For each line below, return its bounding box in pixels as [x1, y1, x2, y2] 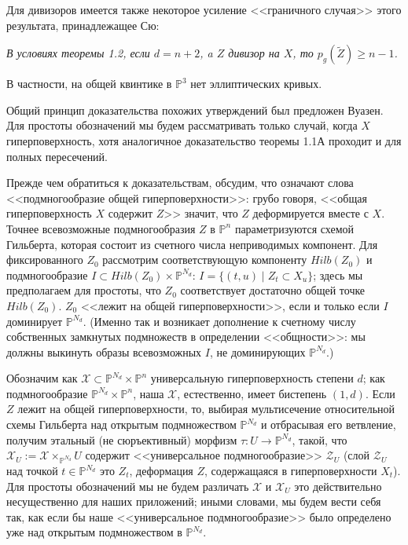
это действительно [294, 477, 382, 494]
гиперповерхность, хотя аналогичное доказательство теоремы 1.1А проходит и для [6, 132, 402, 148]
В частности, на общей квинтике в [6, 75, 172, 92]
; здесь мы [313, 266, 363, 283]
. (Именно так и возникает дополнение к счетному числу [83, 313, 356, 329]
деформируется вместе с [252, 205, 369, 221]
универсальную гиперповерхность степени [150, 370, 354, 386]
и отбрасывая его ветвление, [260, 416, 396, 433]
